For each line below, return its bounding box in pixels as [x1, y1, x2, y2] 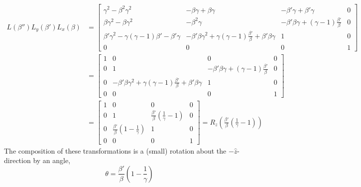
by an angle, [33, 155, 71, 166]
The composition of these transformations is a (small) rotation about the [4, 145, 227, 156]
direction [4, 155, 31, 166]
